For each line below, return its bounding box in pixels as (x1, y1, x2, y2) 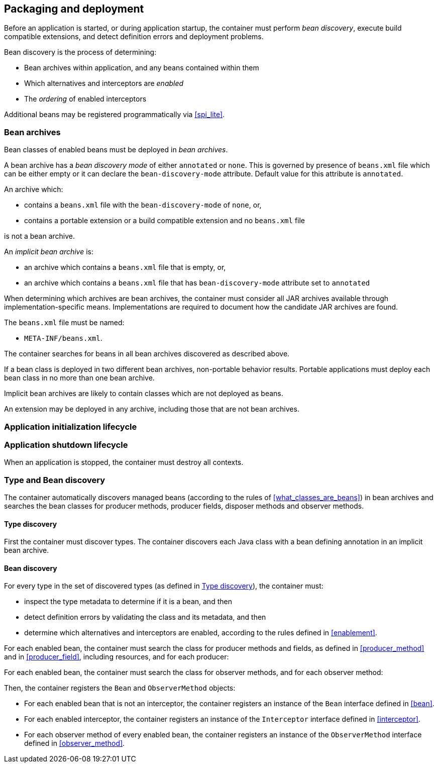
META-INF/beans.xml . (24, 334, 102, 343)
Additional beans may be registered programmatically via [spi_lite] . (4, 110, 225, 119)
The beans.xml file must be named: (4, 318, 125, 327)
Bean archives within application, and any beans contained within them (24, 63, 259, 72)
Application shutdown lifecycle (4, 439, 128, 450)
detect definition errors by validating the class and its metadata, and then (24, 613, 266, 622)
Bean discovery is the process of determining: (4, 48, 157, 57)
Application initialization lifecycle (4, 421, 137, 432)
